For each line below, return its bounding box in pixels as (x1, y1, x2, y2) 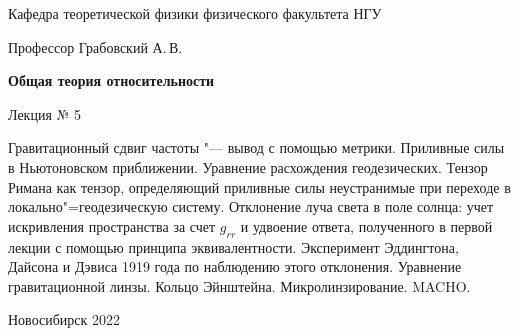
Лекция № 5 (8, 103, 81, 124)
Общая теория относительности (8, 70, 215, 91)
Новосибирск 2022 (8, 309, 120, 330)
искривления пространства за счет (8, 215, 216, 236)
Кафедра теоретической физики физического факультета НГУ (8, 3, 382, 23)
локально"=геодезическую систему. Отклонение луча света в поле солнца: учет (8, 196, 494, 217)
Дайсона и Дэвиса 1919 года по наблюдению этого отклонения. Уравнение (8, 256, 462, 277)
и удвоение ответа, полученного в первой (240, 215, 493, 236)
